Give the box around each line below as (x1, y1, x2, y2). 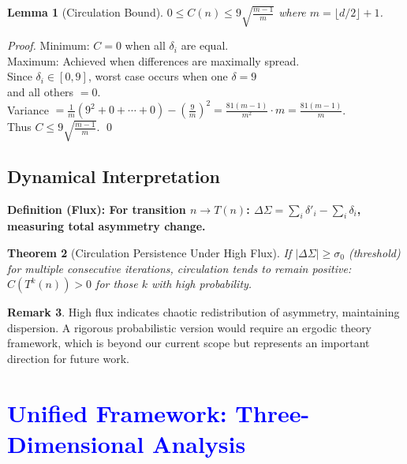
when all (125, 37, 166, 54)
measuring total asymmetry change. (7, 218, 206, 234)
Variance (7, 101, 49, 118)
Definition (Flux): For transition (7, 200, 186, 217)
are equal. (181, 37, 229, 54)
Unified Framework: (7, 396, 227, 428)
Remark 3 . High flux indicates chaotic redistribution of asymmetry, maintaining (7, 304, 400, 320)
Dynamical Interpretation (7, 163, 220, 188)
